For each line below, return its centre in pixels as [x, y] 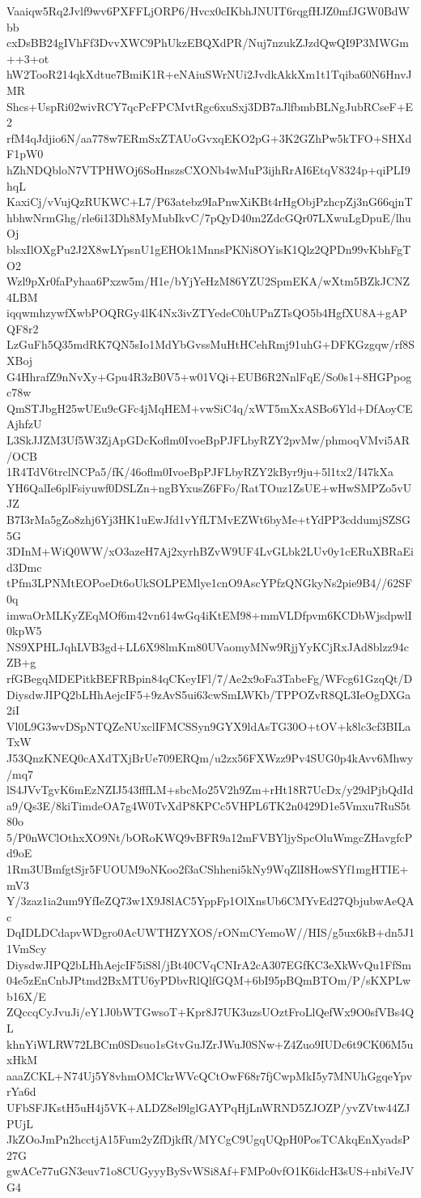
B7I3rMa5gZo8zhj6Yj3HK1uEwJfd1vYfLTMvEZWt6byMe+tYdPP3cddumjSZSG [209, 519]
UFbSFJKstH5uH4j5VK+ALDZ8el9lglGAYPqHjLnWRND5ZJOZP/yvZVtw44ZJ [208, 1107]
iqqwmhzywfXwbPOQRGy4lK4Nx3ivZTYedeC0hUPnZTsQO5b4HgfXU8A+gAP [207, 313]
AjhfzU [24, 424]
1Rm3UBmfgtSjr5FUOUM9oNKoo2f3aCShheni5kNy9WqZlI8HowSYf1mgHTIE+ [208, 869]
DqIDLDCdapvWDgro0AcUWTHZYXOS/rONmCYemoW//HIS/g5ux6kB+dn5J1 [210, 932]
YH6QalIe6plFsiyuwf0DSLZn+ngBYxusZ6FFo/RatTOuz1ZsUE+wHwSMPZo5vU [209, 487]
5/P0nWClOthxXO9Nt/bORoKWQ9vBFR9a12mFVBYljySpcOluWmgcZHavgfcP [210, 837]
